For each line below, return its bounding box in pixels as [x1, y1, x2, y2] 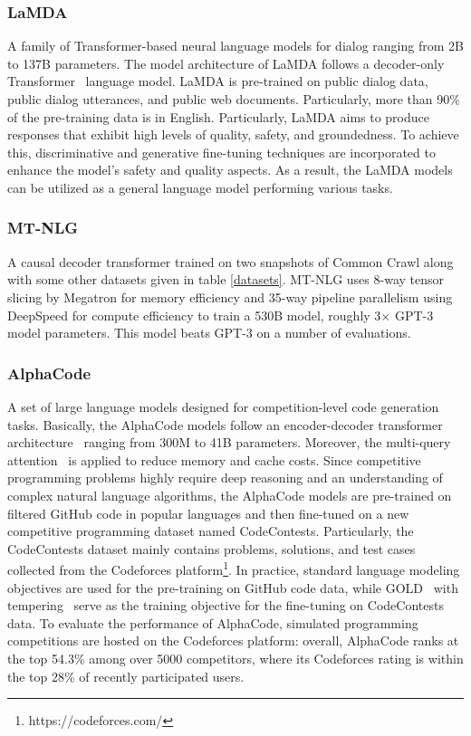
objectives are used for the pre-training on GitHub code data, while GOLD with [7, 578, 458, 597]
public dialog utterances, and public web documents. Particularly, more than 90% [7, 90, 460, 108]
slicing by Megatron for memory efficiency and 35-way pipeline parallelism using [7, 287, 453, 306]
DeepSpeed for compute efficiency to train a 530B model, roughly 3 [7, 305, 381, 324]
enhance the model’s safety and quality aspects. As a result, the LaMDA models [7, 160, 453, 179]
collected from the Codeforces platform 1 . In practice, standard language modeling [7, 558, 460, 578]
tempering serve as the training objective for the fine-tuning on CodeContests [7, 596, 444, 615]
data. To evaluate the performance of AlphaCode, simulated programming [7, 613, 418, 632]
